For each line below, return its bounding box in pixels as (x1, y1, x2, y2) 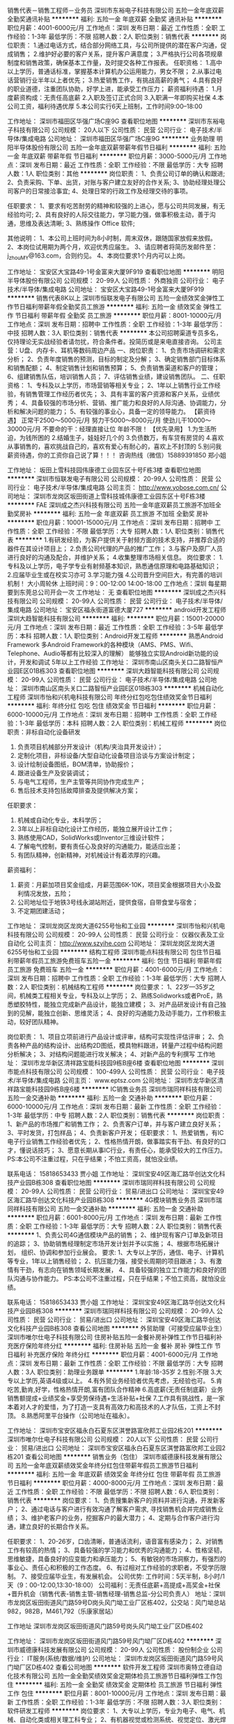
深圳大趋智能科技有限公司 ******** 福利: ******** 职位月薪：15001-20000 (7, 614, 225, 622)
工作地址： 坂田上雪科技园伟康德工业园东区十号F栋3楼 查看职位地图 (7, 465, 201, 474)
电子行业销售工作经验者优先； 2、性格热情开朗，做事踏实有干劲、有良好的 (7, 1137, 221, 1146)
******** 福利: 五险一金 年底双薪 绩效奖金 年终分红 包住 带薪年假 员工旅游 (7, 1470, 221, 1478)
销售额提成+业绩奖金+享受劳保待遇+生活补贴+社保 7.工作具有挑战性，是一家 (7, 1394, 225, 1402)
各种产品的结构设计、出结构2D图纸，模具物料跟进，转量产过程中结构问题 (13, 1041, 223, 1049)
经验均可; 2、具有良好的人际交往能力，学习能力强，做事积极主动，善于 (7, 210, 210, 219)
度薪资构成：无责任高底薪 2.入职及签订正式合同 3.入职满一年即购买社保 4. (7, 94, 218, 101)
